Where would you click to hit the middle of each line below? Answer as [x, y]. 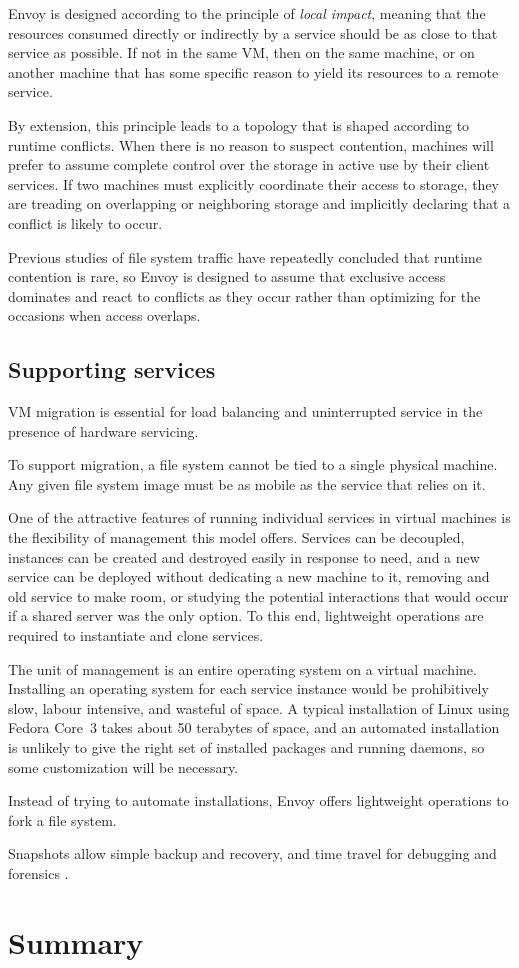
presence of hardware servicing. [103, 430]
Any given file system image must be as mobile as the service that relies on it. [247, 483]
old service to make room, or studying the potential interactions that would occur [258, 595]
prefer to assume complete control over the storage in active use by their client [249, 164]
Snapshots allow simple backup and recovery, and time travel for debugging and [252, 853]
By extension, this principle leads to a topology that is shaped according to [239, 124]
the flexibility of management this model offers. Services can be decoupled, [236, 537]
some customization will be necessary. [123, 766]
